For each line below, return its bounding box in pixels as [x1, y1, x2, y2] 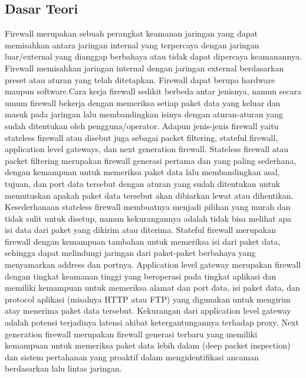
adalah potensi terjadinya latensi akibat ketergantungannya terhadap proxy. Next [5, 316, 299, 328]
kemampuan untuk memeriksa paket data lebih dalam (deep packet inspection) [5, 339, 291, 351]
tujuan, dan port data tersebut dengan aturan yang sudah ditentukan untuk [5, 177, 281, 189]
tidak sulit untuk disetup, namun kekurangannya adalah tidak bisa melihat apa [5, 212, 292, 224]
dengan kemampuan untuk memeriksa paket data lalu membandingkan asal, [5, 166, 280, 178]
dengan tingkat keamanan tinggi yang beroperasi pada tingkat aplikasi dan [5, 269, 277, 282]
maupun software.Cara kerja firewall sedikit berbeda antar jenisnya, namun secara [5, 85, 302, 97]
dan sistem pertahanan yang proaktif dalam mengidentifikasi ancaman [5, 350, 259, 363]
